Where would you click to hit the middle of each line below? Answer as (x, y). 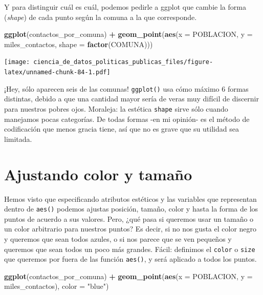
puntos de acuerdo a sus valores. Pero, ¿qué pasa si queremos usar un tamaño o (129, 218)
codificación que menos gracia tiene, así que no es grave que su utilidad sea (122, 129)
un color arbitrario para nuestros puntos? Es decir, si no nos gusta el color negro (130, 229)
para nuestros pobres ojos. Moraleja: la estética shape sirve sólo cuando (116, 108)
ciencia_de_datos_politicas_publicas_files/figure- (123, 62)
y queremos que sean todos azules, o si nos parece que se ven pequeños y (118, 238)
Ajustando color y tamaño (98, 174)
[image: (17, 62)
